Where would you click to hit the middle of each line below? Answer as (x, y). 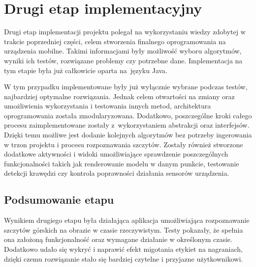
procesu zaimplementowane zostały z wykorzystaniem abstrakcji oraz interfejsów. (127, 125)
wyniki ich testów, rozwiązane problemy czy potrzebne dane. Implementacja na (123, 60)
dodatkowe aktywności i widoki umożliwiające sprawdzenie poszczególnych (116, 154)
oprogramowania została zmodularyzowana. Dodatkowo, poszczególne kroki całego (128, 115)
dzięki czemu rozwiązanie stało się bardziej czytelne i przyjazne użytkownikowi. (124, 258)
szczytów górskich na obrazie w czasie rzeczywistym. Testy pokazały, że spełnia (124, 229)
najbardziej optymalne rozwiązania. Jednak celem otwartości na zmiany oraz (119, 96)
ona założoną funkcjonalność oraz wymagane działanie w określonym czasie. (118, 239)
